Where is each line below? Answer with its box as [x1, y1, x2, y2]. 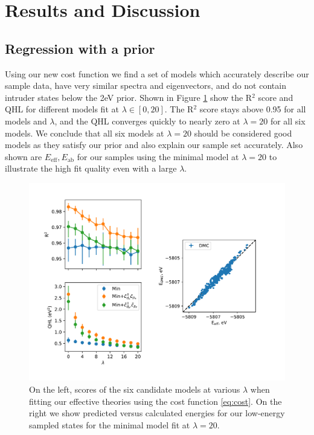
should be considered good [194, 126, 292, 139]
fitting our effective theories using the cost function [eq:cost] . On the [29, 395, 282, 407]
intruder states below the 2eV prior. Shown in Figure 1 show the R [5, 91, 252, 103]
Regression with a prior [5, 39, 155, 57]
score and [258, 91, 293, 103]
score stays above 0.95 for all [199, 103, 306, 115]
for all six [270, 114, 306, 127]
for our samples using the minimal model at [77, 150, 239, 163]
